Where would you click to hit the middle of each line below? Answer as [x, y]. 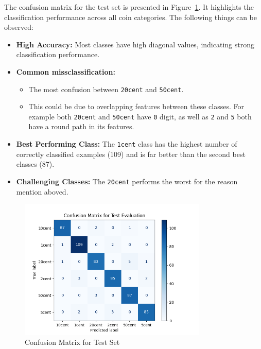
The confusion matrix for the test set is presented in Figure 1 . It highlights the [129, 7]
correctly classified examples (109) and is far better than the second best [131, 154]
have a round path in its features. [81, 126]
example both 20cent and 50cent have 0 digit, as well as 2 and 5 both [140, 116]
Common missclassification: [66, 71]
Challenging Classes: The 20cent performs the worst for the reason [127, 181]
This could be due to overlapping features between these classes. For [136, 106]
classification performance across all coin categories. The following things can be [130, 17]
